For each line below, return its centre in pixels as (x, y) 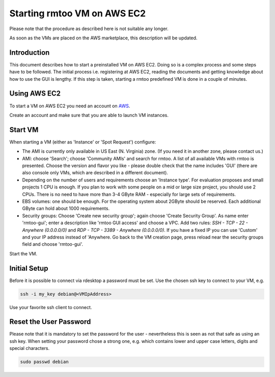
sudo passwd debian (44, 362)
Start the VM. (23, 253)
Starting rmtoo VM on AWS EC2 (78, 13)
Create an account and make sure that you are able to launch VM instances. (89, 115)
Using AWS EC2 (35, 94)
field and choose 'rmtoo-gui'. (53, 244)
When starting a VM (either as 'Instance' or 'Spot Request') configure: (83, 142)
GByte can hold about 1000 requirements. (66, 208)
